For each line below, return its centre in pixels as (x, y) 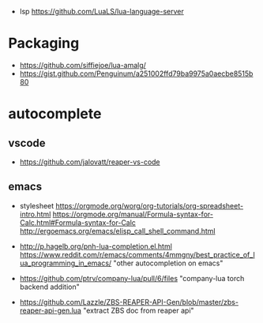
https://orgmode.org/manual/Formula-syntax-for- (133, 214)
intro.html (35, 214)
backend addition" (50, 287)
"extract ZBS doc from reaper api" (139, 310)
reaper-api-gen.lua (50, 310)
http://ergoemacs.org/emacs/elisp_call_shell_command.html (117, 231)
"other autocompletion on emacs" (168, 263)
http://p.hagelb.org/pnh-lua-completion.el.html (96, 246)
